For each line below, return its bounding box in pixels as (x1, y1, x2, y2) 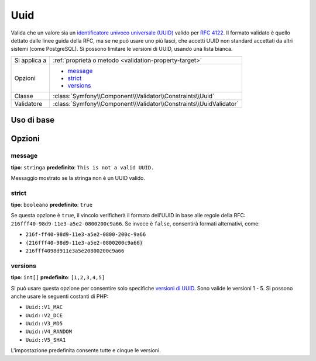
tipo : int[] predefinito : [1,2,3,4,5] (11, 274, 105, 281)
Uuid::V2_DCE (25, 312, 63, 318)
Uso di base (11, 115, 55, 125)
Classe (14, 92, 33, 100)
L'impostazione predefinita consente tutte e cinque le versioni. (11, 347, 161, 354)
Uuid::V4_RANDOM (25, 328, 73, 335)
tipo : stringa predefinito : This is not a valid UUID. (11, 164, 154, 171)
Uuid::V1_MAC (25, 304, 63, 311)
